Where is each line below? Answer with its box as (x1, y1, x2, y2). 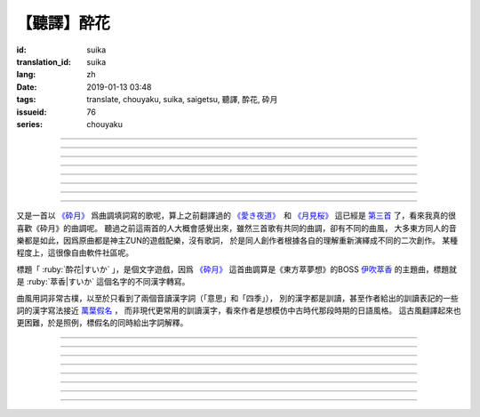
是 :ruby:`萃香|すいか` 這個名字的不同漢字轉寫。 (16, 277, 190, 287)
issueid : (16, 107, 47, 117)
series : (16, 118, 44, 129)
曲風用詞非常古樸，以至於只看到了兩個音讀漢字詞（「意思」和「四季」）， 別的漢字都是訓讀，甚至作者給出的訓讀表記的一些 (16, 293, 459, 303)
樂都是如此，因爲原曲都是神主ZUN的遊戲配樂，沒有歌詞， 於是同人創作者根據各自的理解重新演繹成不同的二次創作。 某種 (16, 236, 458, 246)
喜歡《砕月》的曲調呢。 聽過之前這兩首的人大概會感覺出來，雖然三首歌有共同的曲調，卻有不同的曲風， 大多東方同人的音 (16, 222, 457, 233)
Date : (16, 81, 37, 92)
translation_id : (16, 56, 71, 67)
